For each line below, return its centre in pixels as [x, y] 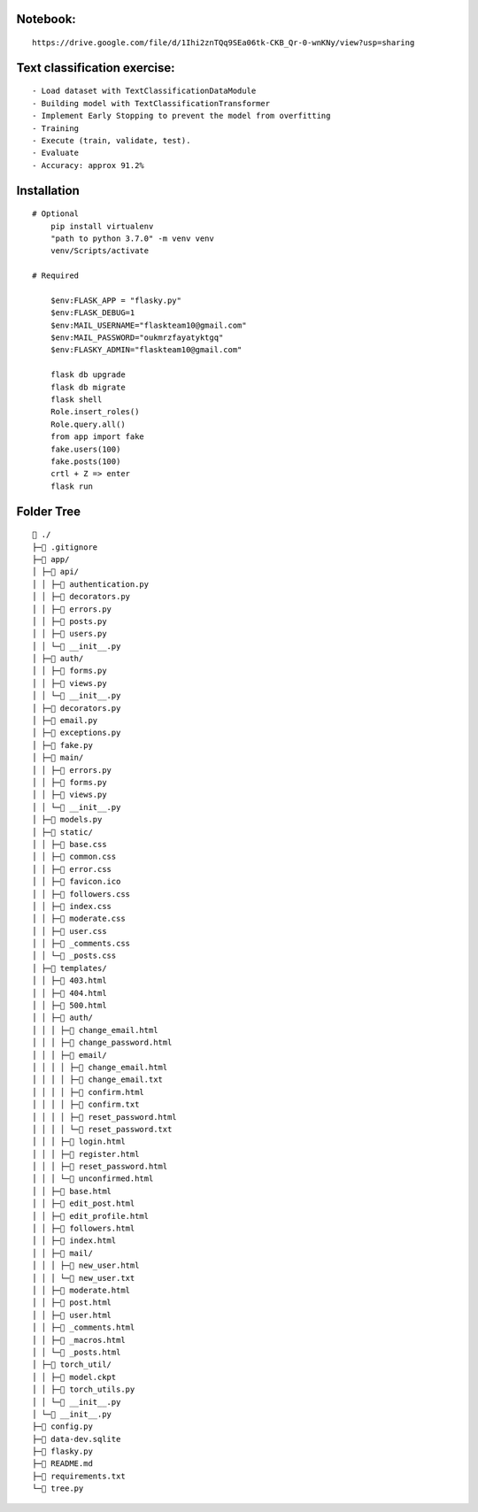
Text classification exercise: [96, 68]
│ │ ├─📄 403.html [69, 981]
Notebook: [46, 19]
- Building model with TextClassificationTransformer [151, 103]
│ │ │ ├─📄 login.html [79, 1142]
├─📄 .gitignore [65, 547]
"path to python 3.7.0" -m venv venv [132, 238]
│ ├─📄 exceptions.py [77, 733]
